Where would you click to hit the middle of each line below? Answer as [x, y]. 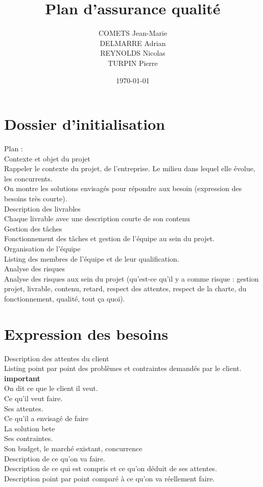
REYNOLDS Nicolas [133, 53]
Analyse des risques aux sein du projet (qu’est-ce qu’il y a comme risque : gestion [131, 278]
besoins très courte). [36, 198]
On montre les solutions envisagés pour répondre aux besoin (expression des [123, 188]
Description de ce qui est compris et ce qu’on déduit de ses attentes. [111, 468]
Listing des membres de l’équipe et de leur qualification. [92, 258]
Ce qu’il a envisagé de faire [46, 418]
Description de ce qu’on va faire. [55, 458]
